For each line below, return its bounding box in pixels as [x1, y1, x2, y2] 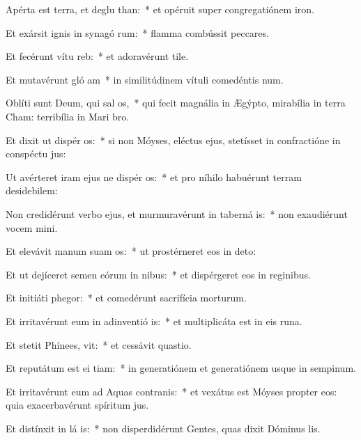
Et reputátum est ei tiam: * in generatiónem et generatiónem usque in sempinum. [6, 361, 356, 375]
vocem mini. [6, 220, 58, 235]
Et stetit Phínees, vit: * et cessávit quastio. [6, 337, 192, 352]
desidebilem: [6, 183, 58, 198]
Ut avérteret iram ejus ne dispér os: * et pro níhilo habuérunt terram [6, 169, 302, 184]
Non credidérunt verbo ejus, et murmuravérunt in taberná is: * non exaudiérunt [6, 206, 348, 221]
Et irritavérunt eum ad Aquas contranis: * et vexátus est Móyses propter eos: [6, 384, 337, 398]
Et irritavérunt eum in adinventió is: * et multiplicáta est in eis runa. [6, 313, 302, 328]
